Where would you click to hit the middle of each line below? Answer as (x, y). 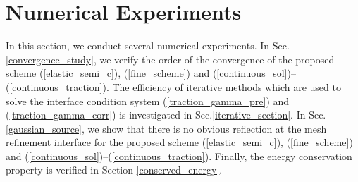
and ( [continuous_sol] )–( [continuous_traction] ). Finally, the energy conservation (179, 156)
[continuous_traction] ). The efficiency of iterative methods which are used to (175, 86)
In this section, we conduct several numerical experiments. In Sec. (148, 45)
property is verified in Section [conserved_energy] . (114, 170)
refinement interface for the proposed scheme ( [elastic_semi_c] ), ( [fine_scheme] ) (179, 142)
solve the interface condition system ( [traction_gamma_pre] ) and (148, 101)
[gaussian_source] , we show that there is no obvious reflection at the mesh (166, 128)
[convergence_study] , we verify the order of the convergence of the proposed (170, 59)
